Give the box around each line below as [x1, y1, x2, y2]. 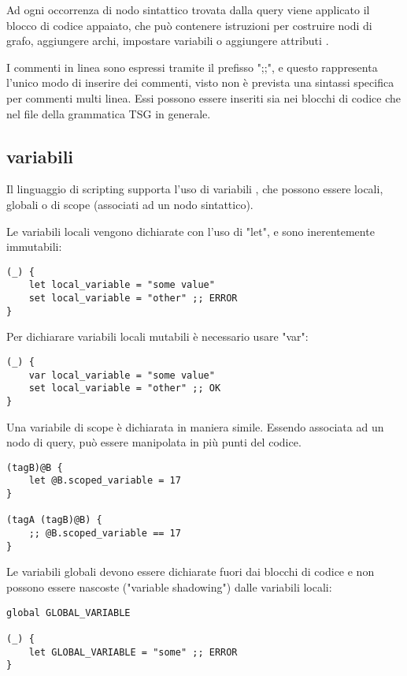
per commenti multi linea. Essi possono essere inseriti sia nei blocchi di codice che [6, 89, 401, 106]
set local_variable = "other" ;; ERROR [28, 293, 238, 304]
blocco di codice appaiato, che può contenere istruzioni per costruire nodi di [6, 17, 372, 33]
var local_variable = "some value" [28, 369, 215, 381]
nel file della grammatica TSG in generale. [6, 105, 211, 121]
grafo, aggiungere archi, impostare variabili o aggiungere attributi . [6, 32, 329, 49]
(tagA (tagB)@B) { [6, 514, 102, 526]
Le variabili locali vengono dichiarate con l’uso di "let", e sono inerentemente [6, 222, 375, 239]
